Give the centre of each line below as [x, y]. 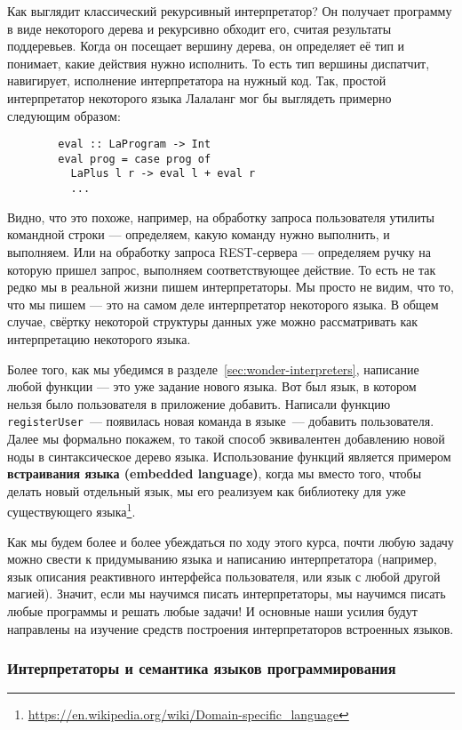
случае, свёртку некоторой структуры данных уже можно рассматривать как [213, 321]
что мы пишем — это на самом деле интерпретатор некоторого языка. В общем [223, 304]
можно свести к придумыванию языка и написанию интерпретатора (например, [222, 559]
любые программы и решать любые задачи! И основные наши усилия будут [212, 610]
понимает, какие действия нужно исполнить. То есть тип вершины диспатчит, [219, 63]
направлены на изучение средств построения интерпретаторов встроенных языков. [231, 628]
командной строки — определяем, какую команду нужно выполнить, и [199, 234]
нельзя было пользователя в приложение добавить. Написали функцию [199, 403]
